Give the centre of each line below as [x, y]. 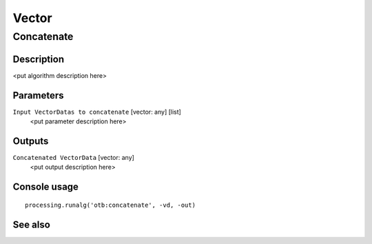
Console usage [46, 187]
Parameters [38, 95]
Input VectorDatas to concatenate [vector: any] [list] [97, 112]
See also [32, 224]
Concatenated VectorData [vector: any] [73, 157]
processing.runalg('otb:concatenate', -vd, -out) [111, 205]
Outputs [31, 141]
